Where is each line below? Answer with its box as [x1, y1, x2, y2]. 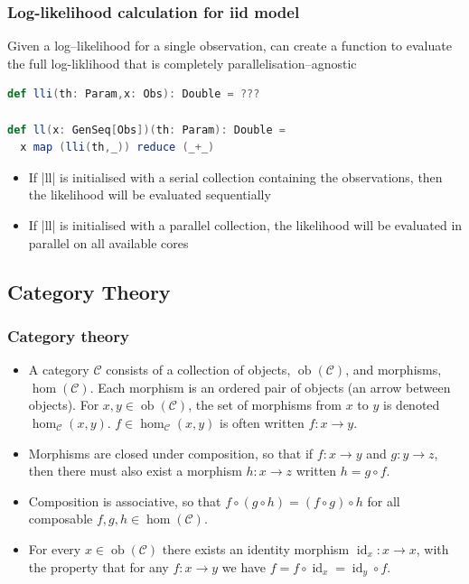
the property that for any [28, 557, 169, 576]
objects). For [28, 395, 99, 414]
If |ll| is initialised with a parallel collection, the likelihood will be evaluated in [28, 215, 463, 234]
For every [28, 539, 81, 558]
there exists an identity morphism [162, 539, 350, 558]
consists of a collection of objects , [106, 360, 291, 379]
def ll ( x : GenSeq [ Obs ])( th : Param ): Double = [7, 123, 286, 136]
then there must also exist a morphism [28, 461, 242, 480]
